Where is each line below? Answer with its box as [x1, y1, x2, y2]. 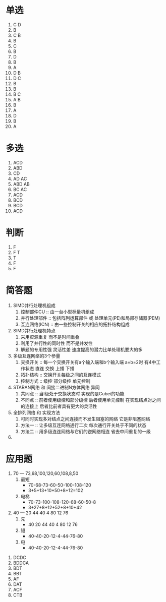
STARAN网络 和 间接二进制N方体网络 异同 [13, 384, 100, 390]
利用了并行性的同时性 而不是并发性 [20, 340, 93, 346]
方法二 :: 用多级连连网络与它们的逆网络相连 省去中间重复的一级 [20, 428, 151, 434]
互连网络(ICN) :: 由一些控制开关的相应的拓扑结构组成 [20, 321, 130, 327]
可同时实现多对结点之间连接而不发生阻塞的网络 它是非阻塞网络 [20, 415, 150, 422]
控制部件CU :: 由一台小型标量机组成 [20, 309, 95, 315]
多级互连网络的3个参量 [13, 352, 61, 358]
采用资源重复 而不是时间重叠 [20, 334, 80, 340]
